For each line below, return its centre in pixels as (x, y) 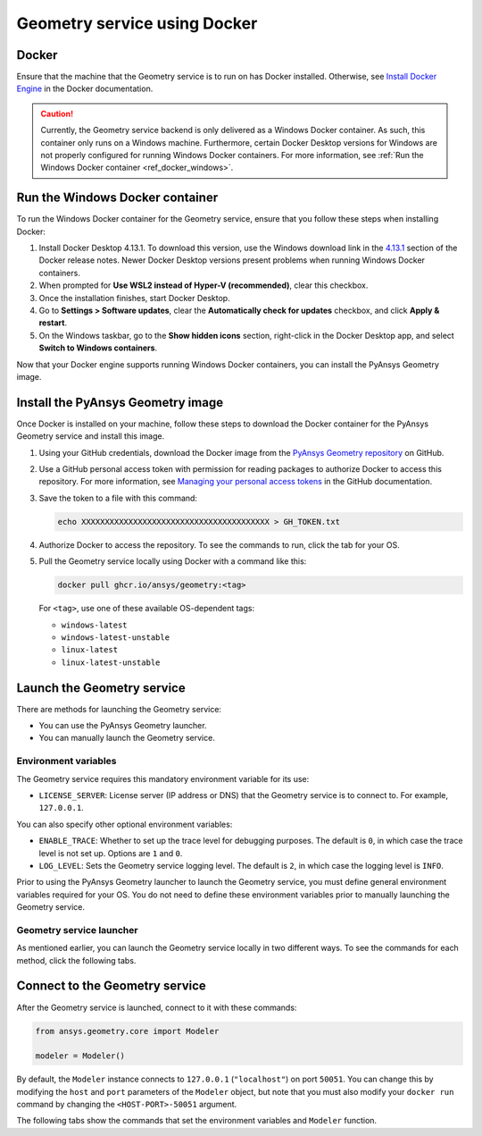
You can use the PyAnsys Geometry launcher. (123, 726)
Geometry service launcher (77, 930)
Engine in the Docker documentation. (85, 88)
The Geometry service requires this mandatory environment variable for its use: (163, 778)
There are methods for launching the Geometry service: (119, 709)
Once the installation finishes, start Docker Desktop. (135, 298)
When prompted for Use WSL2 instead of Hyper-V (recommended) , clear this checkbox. (204, 285)
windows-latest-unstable (115, 637)
